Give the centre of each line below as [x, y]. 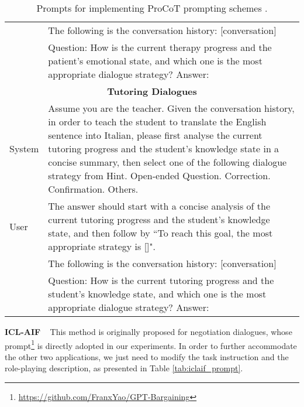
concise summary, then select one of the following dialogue [167, 162]
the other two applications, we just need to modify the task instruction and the [147, 356]
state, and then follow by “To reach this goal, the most [160, 233]
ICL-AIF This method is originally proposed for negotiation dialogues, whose [148, 331]
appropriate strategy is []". [102, 246]
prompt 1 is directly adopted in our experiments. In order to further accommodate [151, 344]
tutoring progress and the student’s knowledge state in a [164, 148]
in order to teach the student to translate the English [157, 122]
